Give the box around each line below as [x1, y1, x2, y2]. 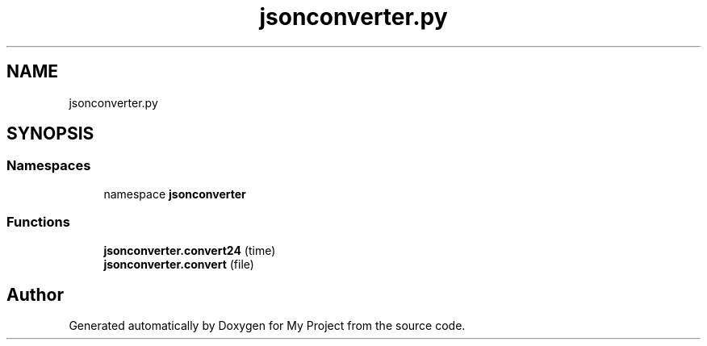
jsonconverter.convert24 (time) [103, 243, 276, 257]
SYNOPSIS [6, 123, 94, 144]
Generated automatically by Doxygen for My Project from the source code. [69, 319, 466, 333]
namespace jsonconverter [103, 186, 246, 201]
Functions [6, 214, 70, 231]
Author [6, 284, 64, 305]
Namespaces [6, 157, 91, 174]
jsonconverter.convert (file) [103, 256, 254, 271]
